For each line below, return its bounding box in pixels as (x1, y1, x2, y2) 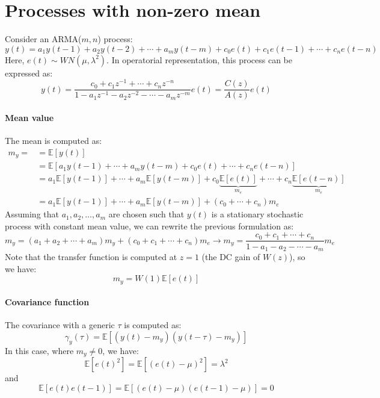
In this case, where (5, 344, 74, 356)
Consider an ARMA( (5, 33, 82, 45)
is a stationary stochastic (211, 208, 304, 220)
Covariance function (5, 296, 90, 308)
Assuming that (5, 208, 59, 220)
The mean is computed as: (5, 134, 102, 147)
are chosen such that (108, 208, 185, 220)
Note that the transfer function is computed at (5, 250, 177, 263)
